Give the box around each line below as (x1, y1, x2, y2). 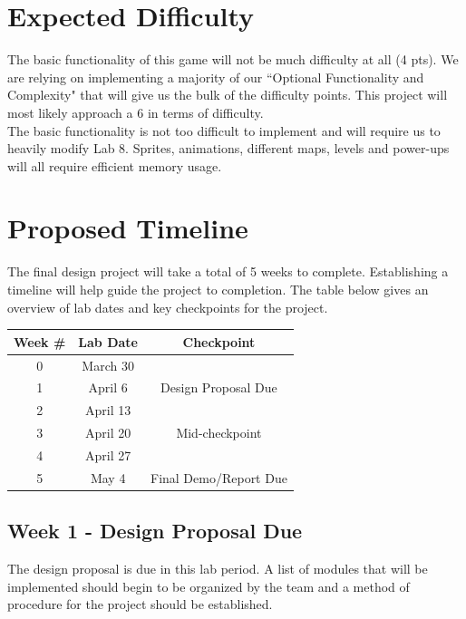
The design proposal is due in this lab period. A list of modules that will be (7, 559, 428, 578)
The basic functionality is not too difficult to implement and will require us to (7, 121, 441, 140)
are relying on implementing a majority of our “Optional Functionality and (7, 67, 424, 86)
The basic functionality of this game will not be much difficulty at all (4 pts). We (7, 50, 459, 69)
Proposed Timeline (7, 209, 248, 247)
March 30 (82, 355, 134, 374)
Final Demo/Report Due (150, 468, 287, 487)
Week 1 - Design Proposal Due (7, 517, 303, 545)
